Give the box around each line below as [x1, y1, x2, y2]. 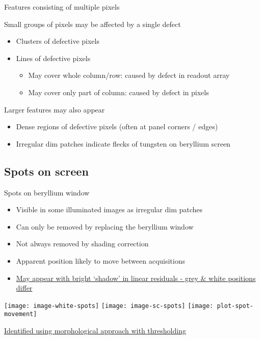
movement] [4, 310, 37, 318]
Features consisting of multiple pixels [4, 2, 120, 12]
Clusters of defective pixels [16, 36, 99, 46]
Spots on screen [4, 163, 89, 179]
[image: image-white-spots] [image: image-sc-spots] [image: [4, 302, 214, 309]
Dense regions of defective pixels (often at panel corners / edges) [16, 121, 218, 132]
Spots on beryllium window [4, 187, 90, 197]
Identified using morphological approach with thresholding [4, 325, 186, 336]
